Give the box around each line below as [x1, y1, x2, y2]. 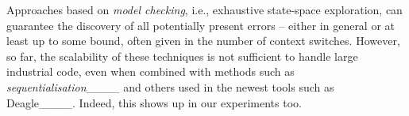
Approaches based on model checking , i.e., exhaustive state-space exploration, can [6, 2, 403, 17]
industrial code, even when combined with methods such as [6, 63, 295, 80]
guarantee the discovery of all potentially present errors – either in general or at [6, 17, 395, 33]
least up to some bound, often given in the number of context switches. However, [6, 32, 400, 49]
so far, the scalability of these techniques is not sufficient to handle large [6, 47, 358, 64]
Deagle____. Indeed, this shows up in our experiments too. [6, 94, 302, 110]
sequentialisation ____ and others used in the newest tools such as [6, 78, 334, 95]
